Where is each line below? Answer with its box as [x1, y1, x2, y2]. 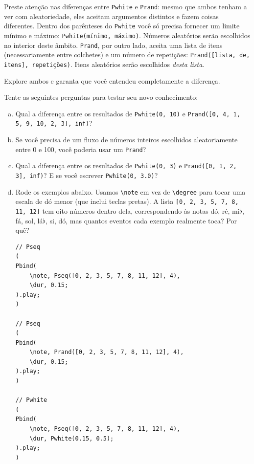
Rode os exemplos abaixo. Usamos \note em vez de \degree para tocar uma [15, 186, 246, 197]
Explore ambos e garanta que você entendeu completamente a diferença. [4, 75, 220, 86]
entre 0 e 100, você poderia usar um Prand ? [15, 144, 146, 154]
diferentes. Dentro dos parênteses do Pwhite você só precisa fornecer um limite [4, 21, 240, 31]
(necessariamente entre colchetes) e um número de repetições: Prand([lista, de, [4, 49, 250, 60]
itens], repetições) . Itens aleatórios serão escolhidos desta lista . [4, 59, 205, 69]
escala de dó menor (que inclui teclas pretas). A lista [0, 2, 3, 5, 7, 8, [15, 196, 239, 206]
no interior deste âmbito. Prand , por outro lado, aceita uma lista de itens [4, 40, 223, 50]
